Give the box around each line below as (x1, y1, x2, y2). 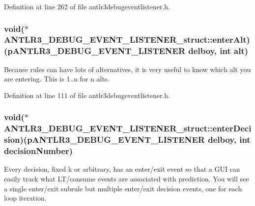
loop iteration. (4, 193, 47, 203)
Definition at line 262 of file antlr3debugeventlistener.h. (4, 1, 170, 11)
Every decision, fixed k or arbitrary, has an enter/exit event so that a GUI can (4, 164, 240, 174)
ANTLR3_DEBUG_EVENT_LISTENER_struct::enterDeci (4, 122, 252, 134)
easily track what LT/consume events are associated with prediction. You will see (4, 174, 249, 184)
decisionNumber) (4, 145, 73, 157)
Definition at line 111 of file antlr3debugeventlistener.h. (4, 90, 170, 100)
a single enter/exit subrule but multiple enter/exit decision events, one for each (4, 183, 242, 193)
